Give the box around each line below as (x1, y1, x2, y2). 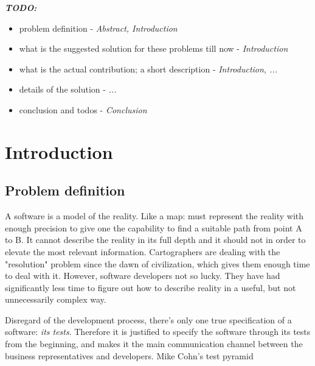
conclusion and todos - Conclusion (19, 103, 147, 116)
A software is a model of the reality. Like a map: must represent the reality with (5, 209, 304, 222)
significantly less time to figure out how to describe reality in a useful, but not (5, 281, 296, 294)
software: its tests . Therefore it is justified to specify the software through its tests (5, 325, 311, 338)
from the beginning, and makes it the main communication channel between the (5, 337, 303, 350)
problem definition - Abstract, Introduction (19, 21, 178, 34)
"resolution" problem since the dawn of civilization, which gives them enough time (5, 257, 310, 270)
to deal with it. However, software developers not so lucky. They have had (5, 269, 280, 282)
